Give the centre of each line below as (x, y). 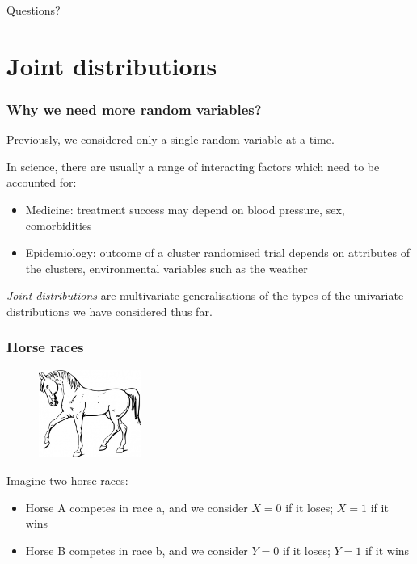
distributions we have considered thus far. (110, 311)
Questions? (34, 10)
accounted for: (42, 182)
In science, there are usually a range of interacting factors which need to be (193, 166)
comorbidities (59, 225)
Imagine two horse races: (67, 480)
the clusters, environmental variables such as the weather (166, 268)
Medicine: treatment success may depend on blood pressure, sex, (185, 209)
